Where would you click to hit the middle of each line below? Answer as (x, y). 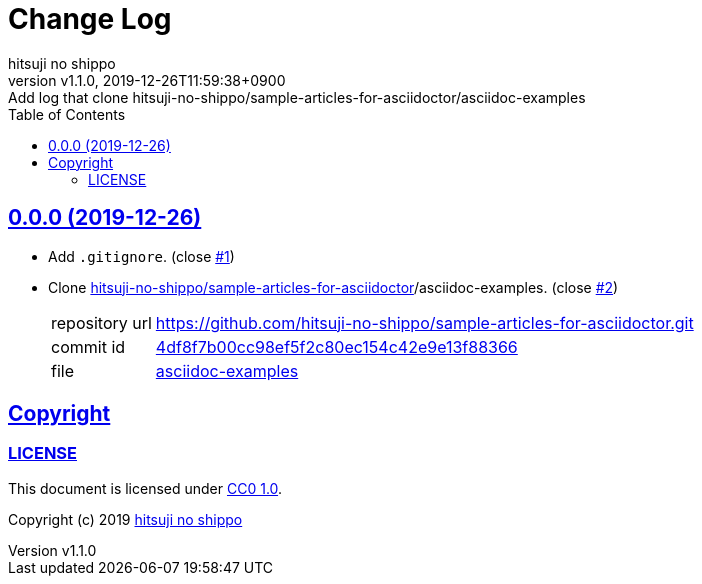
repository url (101, 322)
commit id (88, 346)
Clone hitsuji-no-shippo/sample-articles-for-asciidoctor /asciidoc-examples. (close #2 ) (333, 287)
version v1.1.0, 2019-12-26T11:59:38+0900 (147, 80)
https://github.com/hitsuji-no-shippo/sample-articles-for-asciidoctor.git (424, 322)
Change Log (90, 19)
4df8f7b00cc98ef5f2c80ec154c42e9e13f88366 (336, 346)
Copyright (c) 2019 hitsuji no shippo (125, 519)
